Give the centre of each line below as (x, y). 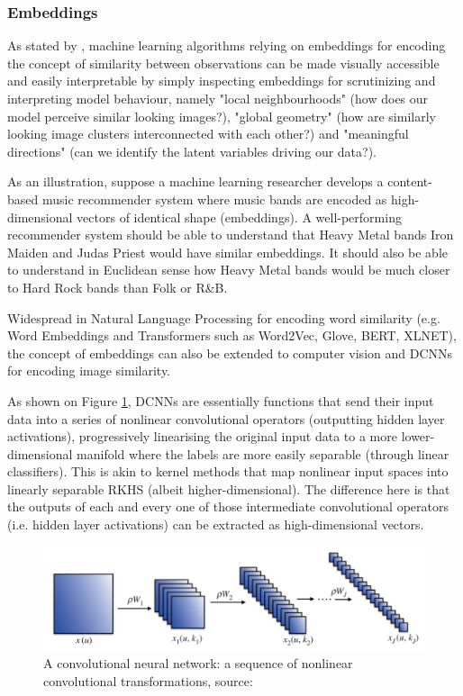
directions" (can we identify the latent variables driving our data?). (192, 151)
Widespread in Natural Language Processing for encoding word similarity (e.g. (224, 317)
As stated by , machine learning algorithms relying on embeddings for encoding (227, 45)
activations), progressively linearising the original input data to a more (202, 436)
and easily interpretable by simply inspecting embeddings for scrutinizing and (222, 81)
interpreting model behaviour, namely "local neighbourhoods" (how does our (218, 98)
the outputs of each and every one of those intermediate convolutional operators (228, 506)
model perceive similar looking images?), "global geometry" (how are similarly (222, 116)
